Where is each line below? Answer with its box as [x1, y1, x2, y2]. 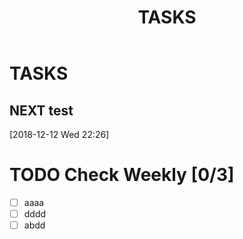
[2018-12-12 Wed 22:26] [9, 129, 110, 140]
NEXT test [9, 102, 74, 119]
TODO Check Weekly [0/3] [9, 164, 235, 186]
